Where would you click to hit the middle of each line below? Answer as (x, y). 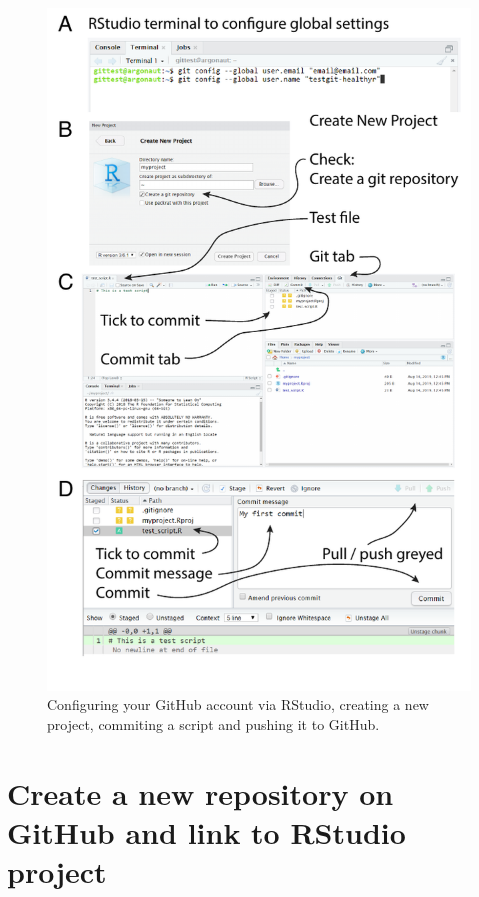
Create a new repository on (200, 792)
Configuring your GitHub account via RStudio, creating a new (238, 704)
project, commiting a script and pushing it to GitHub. (213, 723)
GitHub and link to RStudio (206, 831)
